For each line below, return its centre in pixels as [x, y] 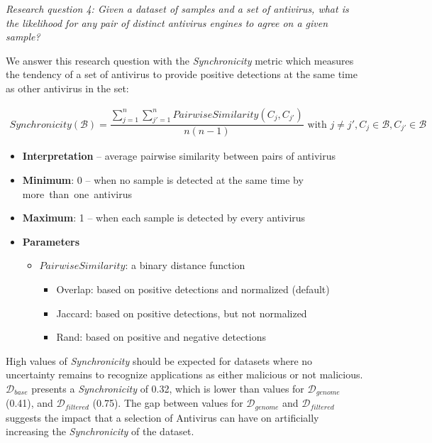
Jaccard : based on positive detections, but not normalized [182, 313]
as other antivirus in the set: [67, 88]
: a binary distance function [185, 265]
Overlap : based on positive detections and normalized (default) [193, 289]
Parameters [51, 241]
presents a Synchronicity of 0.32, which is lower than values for [168, 388]
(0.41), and [29, 403]
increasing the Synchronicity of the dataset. [100, 431]
